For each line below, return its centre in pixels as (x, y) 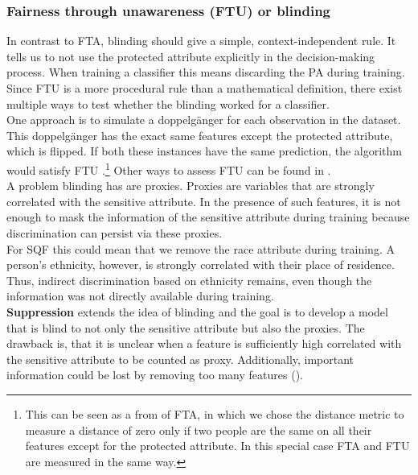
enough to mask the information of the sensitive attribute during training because (208, 217)
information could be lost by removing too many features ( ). (155, 375)
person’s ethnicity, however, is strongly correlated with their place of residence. (201, 264)
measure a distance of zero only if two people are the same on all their (199, 430)
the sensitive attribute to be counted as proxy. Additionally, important (180, 359)
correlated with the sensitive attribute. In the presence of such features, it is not (204, 201)
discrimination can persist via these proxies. (115, 233)
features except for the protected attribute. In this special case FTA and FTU (217, 446)
